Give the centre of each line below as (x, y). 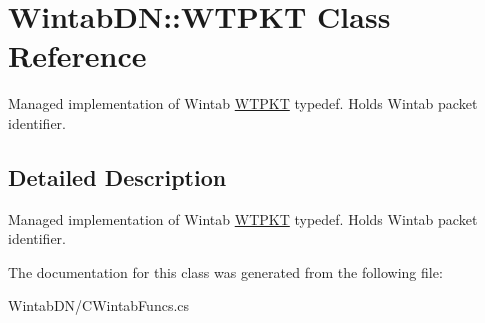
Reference (77, 55)
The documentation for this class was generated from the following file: (225, 271)
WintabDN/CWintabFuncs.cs (99, 305)
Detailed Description (117, 176)
